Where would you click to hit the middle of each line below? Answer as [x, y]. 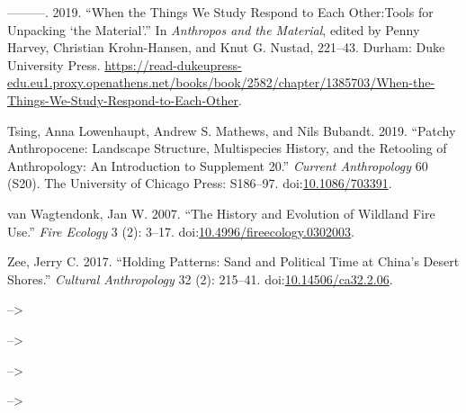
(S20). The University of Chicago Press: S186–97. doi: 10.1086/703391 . [200, 183]
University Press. [54, 64]
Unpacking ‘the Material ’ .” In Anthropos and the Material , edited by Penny [214, 29]
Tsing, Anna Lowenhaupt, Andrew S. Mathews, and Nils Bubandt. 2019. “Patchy [232, 130]
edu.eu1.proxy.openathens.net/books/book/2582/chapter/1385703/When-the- [221, 82]
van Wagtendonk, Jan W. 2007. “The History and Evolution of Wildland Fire [221, 213]
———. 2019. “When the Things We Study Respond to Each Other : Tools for [220, 12]
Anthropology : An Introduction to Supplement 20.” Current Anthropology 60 [218, 165]
